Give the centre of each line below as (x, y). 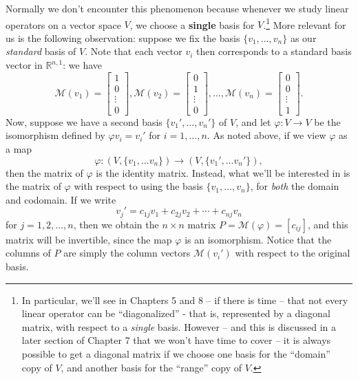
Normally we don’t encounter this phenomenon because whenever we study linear (177, 8)
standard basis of (41, 51)
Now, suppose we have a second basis (84, 121)
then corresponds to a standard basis (274, 51)
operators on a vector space (63, 24)
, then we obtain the (116, 224)
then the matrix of (44, 172)
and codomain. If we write (61, 199)
